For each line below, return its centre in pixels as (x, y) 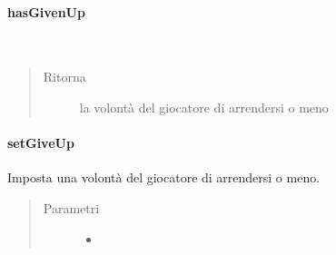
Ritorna (64, 77)
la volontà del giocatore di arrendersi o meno (204, 107)
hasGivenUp (46, 11)
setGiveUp (41, 143)
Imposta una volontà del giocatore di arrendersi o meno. (164, 177)
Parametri (71, 207)
